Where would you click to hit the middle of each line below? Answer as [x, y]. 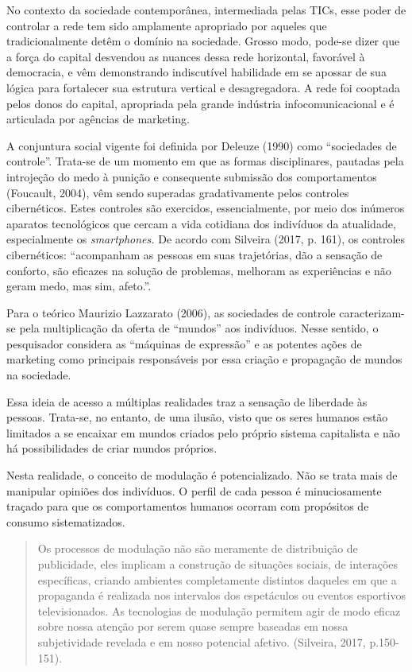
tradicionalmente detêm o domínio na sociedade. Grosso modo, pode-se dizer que [203, 41]
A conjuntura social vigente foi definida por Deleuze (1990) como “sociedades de [202, 145]
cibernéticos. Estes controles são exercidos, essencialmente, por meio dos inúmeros [206, 208]
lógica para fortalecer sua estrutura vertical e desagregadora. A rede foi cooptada [204, 87]
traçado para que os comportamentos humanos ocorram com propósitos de [188, 506]
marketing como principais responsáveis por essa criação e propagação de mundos [204, 359]
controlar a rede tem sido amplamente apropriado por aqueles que [167, 25]
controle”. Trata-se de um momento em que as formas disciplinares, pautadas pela [205, 161]
